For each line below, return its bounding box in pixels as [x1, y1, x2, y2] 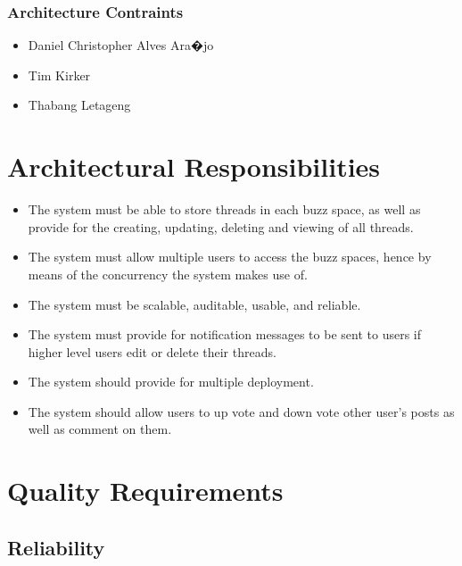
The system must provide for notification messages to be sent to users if [28, 325, 421, 344]
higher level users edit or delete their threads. [28, 342, 276, 361]
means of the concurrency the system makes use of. [28, 264, 308, 283]
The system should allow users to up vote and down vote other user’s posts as [28, 402, 455, 420]
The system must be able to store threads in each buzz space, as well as [28, 200, 421, 219]
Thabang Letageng [28, 96, 131, 114]
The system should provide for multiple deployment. [28, 372, 314, 391]
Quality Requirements [7, 472, 284, 509]
